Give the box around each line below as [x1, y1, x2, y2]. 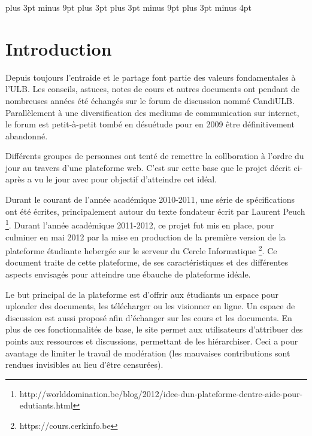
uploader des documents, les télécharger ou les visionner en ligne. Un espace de [5, 300, 295, 312]
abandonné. [5, 129, 48, 142]
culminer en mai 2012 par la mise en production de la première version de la [5, 230, 286, 243]
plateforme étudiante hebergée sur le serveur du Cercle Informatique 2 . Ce [5, 243, 277, 257]
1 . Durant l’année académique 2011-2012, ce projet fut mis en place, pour [5, 217, 274, 231]
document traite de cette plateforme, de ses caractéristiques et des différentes [5, 256, 288, 269]
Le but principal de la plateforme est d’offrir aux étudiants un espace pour [5, 288, 279, 300]
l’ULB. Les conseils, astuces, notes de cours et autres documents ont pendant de [5, 83, 299, 95]
